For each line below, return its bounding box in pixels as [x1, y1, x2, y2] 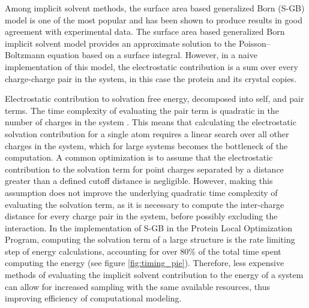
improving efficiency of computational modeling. [5, 292, 182, 304]
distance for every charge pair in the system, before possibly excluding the [5, 210, 278, 222]
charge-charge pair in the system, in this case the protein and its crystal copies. [5, 72, 297, 84]
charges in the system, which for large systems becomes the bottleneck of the [5, 139, 288, 152]
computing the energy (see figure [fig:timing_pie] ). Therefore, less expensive [5, 256, 284, 269]
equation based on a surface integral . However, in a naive [47, 49, 257, 61]
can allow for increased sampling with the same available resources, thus [5, 280, 270, 292]
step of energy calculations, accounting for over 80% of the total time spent [5, 244, 281, 257]
